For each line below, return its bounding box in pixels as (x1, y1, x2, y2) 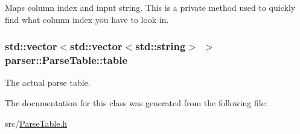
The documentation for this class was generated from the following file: (5, 96, 267, 109)
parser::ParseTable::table (5, 53, 128, 68)
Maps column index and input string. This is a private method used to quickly (5, 1, 296, 13)
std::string (135, 39, 186, 54)
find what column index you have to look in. (5, 13, 169, 25)
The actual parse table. (5, 76, 91, 89)
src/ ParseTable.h (5, 116, 68, 129)
